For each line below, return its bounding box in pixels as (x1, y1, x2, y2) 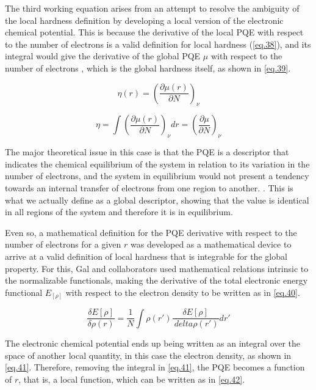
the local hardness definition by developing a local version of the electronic (5, 13, 284, 26)
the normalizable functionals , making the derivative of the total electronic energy (5, 274, 308, 287)
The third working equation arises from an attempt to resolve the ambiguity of (5, 2, 300, 14)
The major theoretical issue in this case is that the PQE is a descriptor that (5, 145, 289, 158)
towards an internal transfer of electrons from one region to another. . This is (5, 181, 293, 194)
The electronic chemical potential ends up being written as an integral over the (5, 337, 301, 350)
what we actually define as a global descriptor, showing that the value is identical (5, 193, 309, 206)
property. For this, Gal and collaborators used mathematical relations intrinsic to (5, 262, 309, 274)
